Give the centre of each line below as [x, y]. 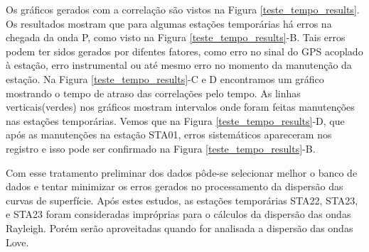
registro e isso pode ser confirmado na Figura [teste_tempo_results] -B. [161, 148]
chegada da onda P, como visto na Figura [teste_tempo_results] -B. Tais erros [176, 37]
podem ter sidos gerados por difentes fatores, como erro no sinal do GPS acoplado [184, 51]
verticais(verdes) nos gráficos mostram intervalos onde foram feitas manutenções [180, 107]
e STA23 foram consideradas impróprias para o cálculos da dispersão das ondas [178, 214]
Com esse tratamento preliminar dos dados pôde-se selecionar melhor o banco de [182, 172]
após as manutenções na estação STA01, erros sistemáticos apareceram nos [169, 135]
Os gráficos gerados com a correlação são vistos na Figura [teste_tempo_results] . [183, 9]
